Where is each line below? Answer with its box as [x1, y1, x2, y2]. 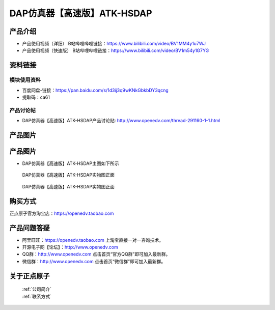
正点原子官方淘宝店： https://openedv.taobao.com [9, 210, 114, 216]
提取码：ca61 [22, 94, 50, 100]
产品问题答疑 [9, 223, 50, 232]
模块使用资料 [9, 76, 41, 83]
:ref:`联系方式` [22, 293, 52, 299]
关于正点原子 [9, 271, 50, 280]
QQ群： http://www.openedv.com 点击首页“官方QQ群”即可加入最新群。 [22, 251, 171, 257]
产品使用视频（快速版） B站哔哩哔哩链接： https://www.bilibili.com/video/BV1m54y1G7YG [22, 47, 209, 53]
